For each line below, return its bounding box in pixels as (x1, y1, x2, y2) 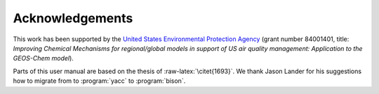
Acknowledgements (13, 10, 133, 26)
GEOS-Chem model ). (13, 54, 74, 63)
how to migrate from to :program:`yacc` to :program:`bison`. (13, 77, 186, 85)
